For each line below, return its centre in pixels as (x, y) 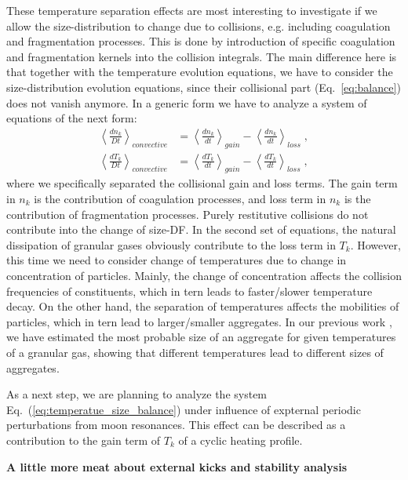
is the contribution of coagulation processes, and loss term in (180, 198)
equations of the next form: (72, 118)
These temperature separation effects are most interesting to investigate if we (192, 10)
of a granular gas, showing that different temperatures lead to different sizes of (195, 352)
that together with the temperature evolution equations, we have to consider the (200, 72)
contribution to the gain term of (84, 440)
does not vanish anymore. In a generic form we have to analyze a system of (187, 102)
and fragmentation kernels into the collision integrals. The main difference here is (202, 56)
